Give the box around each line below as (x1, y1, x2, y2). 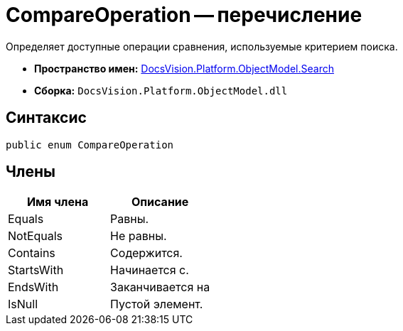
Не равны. (110, 229, 167, 244)
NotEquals (8, 229, 63, 244)
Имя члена (26, 195, 89, 210)
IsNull (8, 297, 38, 312)
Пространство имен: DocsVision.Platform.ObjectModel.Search (34, 62, 334, 75)
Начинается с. (110, 263, 189, 278)
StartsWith (8, 263, 64, 278)
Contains (8, 246, 55, 261)
